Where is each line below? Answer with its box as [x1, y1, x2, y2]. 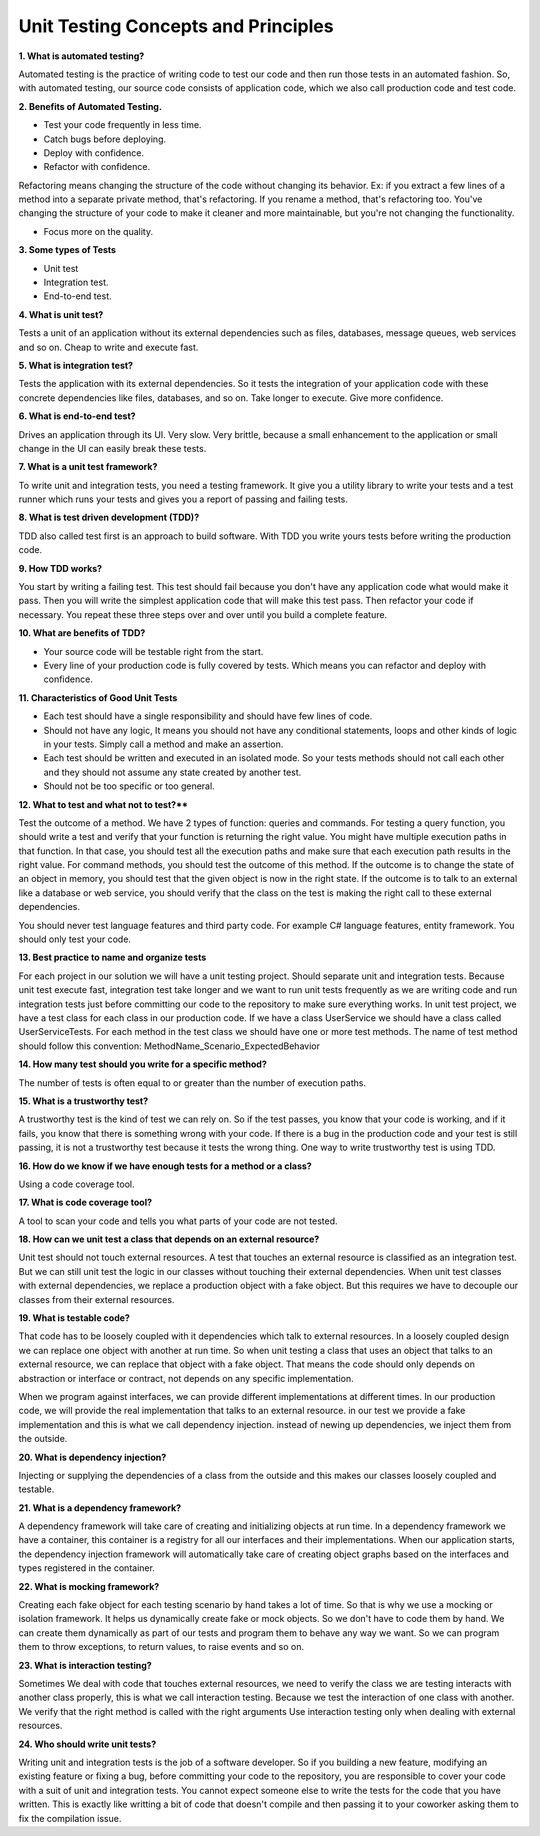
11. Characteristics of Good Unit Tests [18, 691, 178, 704]
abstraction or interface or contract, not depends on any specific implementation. [18, 1372, 354, 1384]
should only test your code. [18, 933, 132, 945]
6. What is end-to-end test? [18, 410, 136, 422]
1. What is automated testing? [18, 50, 145, 62]
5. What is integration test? [18, 359, 134, 371]
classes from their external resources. [18, 1293, 175, 1305]
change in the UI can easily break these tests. [18, 442, 207, 454]
